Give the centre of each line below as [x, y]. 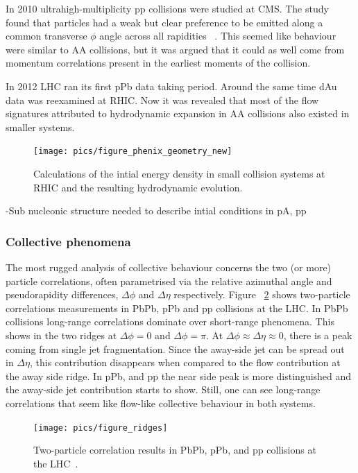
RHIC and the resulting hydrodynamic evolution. [138, 187]
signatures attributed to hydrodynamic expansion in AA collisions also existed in [178, 113]
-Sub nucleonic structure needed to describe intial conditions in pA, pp [156, 210]
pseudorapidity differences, [62, 294]
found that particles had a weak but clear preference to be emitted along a [164, 22]
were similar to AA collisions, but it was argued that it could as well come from [175, 49]
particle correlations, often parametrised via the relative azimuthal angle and [169, 281]
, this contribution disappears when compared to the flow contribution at [185, 362]
